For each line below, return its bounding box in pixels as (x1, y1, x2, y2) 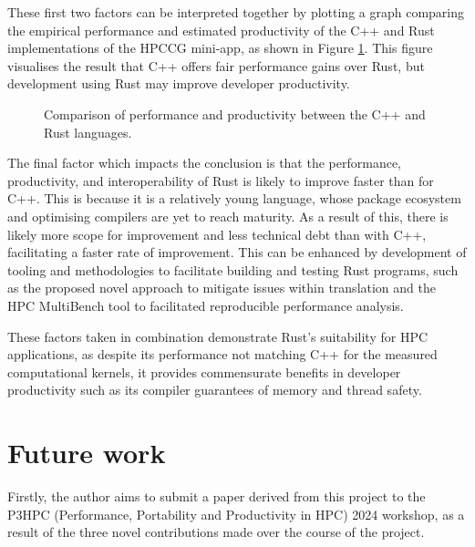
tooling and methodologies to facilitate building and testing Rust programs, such (7, 260, 459, 279)
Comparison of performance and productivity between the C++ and (44, 104, 426, 123)
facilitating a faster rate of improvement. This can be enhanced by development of (7, 243, 467, 262)
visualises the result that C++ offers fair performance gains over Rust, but (7, 56, 425, 75)
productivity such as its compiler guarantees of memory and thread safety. (7, 380, 422, 399)
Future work (7, 434, 166, 471)
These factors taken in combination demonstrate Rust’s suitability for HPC (7, 326, 429, 346)
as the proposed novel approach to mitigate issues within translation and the (7, 278, 436, 297)
